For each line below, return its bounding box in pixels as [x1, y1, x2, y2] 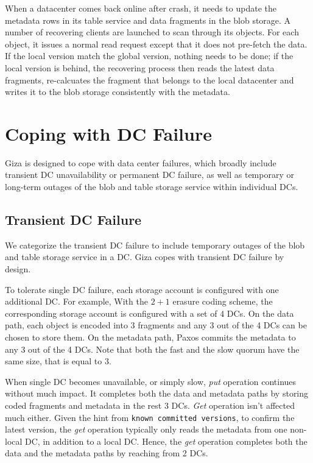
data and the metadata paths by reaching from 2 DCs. [5, 447, 208, 459]
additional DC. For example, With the [5, 295, 148, 308]
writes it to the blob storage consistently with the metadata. [5, 85, 230, 98]
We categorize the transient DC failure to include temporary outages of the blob [5, 238, 305, 251]
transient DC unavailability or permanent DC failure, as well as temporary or [5, 168, 294, 181]
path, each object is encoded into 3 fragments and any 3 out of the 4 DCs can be [5, 319, 307, 331]
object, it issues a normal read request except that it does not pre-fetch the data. [5, 37, 308, 50]
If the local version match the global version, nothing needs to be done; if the [5, 49, 294, 62]
